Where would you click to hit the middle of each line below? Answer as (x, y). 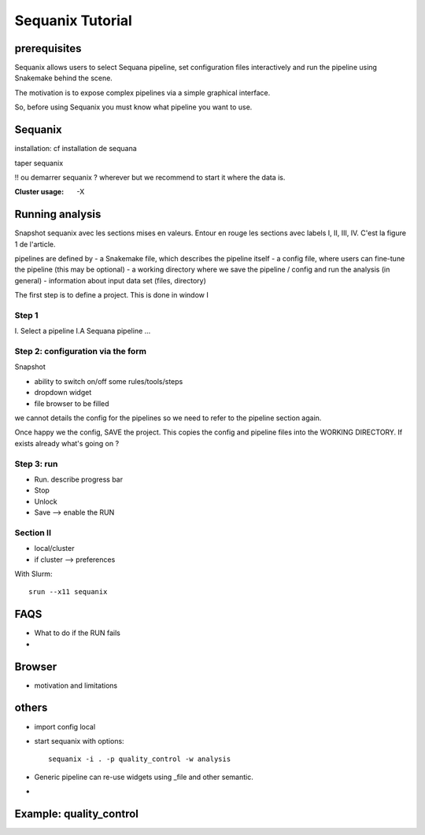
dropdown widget (63, 393)
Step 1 (26, 315)
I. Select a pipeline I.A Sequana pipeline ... (83, 331)
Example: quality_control (77, 813)
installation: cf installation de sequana (76, 149)
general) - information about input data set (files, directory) (110, 280)
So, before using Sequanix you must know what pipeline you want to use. (133, 107)
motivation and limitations (76, 685)
